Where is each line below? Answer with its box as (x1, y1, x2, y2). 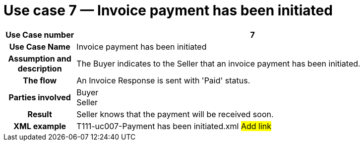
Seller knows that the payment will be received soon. (76, 109, 274, 119)
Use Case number (5, 29, 74, 40)
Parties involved (8, 92, 71, 102)
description (17, 63, 62, 73)
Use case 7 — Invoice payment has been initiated (3, 2, 333, 19)
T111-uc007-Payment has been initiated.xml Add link (76, 121, 272, 131)
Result (27, 109, 52, 119)
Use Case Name (9, 41, 70, 52)
